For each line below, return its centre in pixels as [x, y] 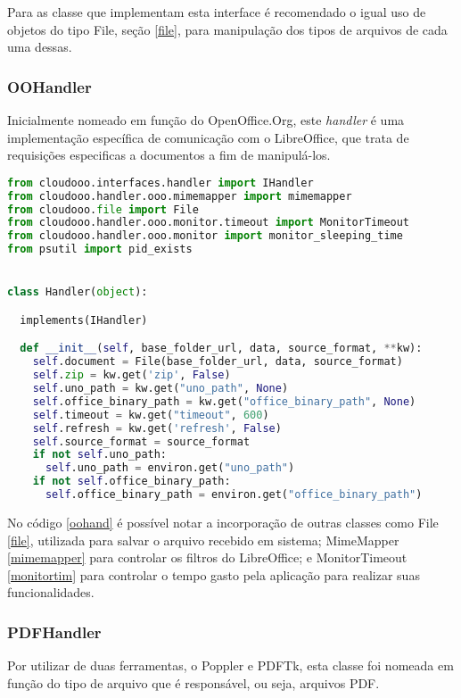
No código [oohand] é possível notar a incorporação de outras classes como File [223, 522]
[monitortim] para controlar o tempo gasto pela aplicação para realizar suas [214, 574]
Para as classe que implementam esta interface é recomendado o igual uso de [217, 12]
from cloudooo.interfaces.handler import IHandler [161, 183]
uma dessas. [40, 47]
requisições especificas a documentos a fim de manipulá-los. [169, 155]
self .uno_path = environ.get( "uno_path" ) [170, 468]
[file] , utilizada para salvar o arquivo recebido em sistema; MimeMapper [203, 540]
